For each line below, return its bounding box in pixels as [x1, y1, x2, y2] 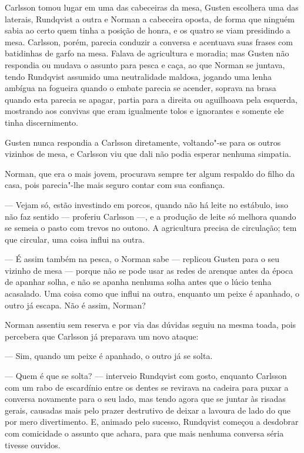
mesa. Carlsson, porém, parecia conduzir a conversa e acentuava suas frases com [5, 35, 293, 48]
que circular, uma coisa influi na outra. [5, 233, 145, 245]
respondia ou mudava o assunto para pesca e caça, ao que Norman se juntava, [5, 58, 285, 71]
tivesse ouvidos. [5, 438, 61, 451]
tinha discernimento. [5, 116, 78, 128]
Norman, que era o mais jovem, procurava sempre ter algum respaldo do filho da [5, 167, 295, 179]
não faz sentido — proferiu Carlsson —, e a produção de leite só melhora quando [5, 210, 296, 222]
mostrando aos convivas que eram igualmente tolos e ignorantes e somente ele [5, 105, 284, 117]
